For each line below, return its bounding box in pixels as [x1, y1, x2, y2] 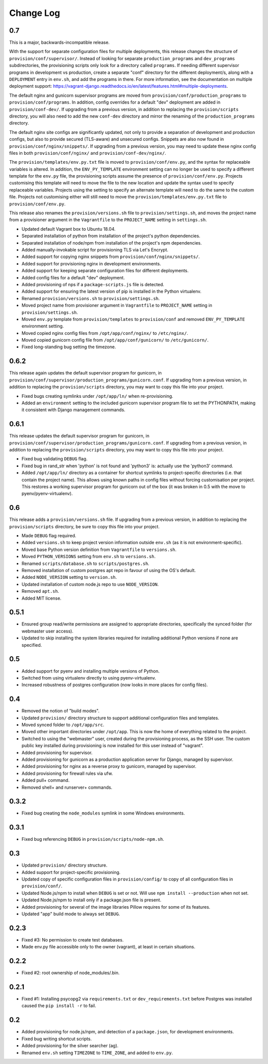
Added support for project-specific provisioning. [21, 869, 121, 875]
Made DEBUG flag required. [21, 533, 76, 539]
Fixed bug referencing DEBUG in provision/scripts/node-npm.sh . [21, 836, 165, 842]
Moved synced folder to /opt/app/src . [21, 722, 104, 728]
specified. [21, 642, 42, 648]
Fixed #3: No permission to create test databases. [21, 937, 124, 942]
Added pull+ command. [21, 777, 69, 783]
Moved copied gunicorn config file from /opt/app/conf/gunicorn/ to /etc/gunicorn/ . [21, 337, 208, 343]
